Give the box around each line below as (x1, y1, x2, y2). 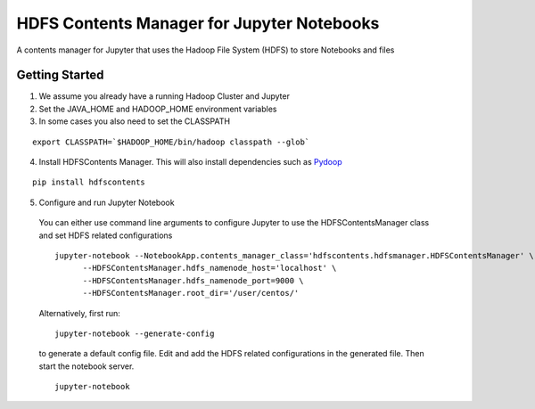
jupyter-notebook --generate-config (54, 328, 215, 339)
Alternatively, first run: (38, 307, 120, 318)
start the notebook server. (38, 361, 135, 372)
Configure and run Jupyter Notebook (38, 197, 175, 208)
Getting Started (16, 68, 104, 83)
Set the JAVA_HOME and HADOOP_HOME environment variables (38, 103, 277, 114)
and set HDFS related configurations (38, 230, 173, 241)
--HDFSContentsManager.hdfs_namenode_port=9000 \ (82, 275, 304, 285)
